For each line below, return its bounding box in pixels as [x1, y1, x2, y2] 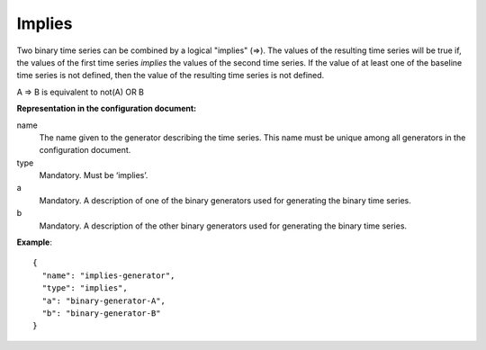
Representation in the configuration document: [16, 103, 197, 114]
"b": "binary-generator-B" [41, 308, 161, 319]
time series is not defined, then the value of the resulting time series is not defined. [16, 70, 325, 81]
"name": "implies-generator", [41, 270, 175, 281]
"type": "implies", [41, 283, 128, 293]
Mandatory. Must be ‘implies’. [39, 170, 148, 181]
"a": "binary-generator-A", [41, 295, 166, 306]
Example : [16, 237, 53, 247]
